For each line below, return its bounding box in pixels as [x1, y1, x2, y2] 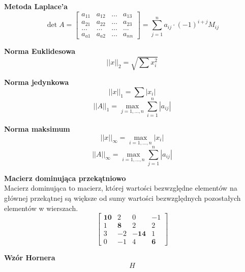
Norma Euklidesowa [4, 46, 76, 56]
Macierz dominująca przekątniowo [4, 172, 126, 183]
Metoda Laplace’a [4, 1, 68, 11]
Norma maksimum [4, 123, 70, 134]
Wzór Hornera [4, 252, 55, 263]
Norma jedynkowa [4, 77, 69, 87]
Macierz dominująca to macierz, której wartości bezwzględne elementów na [4, 183, 237, 193]
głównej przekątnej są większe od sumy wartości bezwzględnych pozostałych [4, 193, 241, 203]
